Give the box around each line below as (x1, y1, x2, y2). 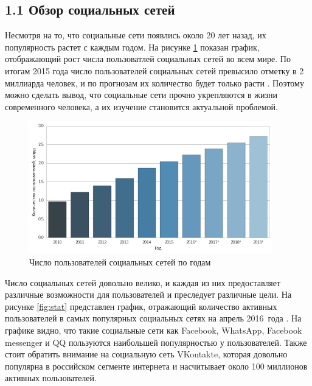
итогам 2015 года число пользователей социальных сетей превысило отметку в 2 (5, 64, 304, 77)
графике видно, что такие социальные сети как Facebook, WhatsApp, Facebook (5, 324, 302, 337)
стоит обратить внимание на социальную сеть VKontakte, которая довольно (5, 348, 288, 360)
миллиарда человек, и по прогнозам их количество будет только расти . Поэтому (5, 76, 304, 89)
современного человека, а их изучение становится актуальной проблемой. (5, 100, 278, 113)
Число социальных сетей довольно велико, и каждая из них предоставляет (5, 276, 281, 289)
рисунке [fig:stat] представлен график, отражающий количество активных (5, 300, 277, 312)
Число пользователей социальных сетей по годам (29, 256, 211, 268)
